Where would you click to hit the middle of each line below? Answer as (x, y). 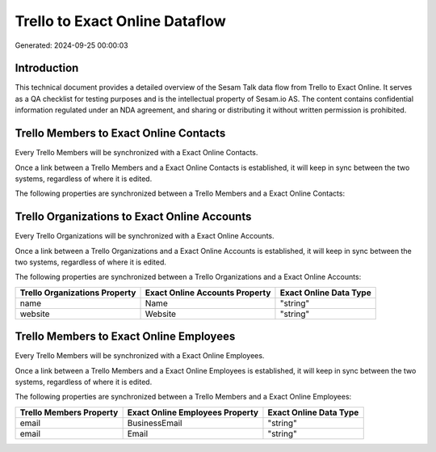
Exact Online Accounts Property (208, 293)
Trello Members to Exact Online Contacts (120, 133)
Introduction (47, 68)
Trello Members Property (69, 412)
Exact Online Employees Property (193, 412)
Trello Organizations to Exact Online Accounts (133, 217)
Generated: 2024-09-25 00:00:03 (71, 45)
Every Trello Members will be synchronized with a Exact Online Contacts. (136, 153)
